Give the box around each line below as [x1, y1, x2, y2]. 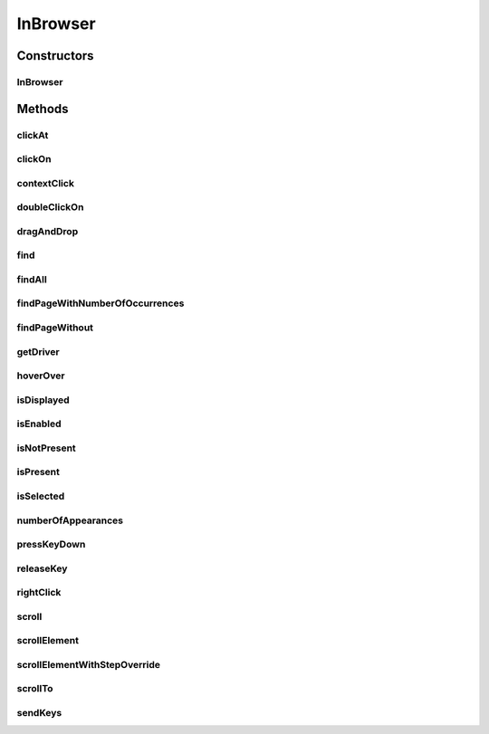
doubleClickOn [16, 201, 84, 214]
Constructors [16, 48, 94, 63]
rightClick [16, 586, 62, 599]
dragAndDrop [16, 224, 79, 237]
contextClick [16, 176, 74, 189]
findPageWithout [16, 321, 94, 334]
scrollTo [16, 682, 53, 695]
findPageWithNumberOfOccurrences [16, 297, 185, 310]
